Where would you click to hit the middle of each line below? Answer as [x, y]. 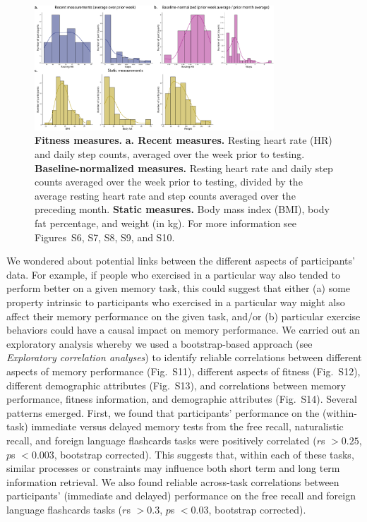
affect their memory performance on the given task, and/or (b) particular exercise [183, 316]
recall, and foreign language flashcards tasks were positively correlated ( [162, 440]
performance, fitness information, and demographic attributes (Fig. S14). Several [182, 399]
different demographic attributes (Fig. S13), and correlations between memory [176, 385]
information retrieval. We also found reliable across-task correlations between [173, 481]
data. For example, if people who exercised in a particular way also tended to [174, 274]
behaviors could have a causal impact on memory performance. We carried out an [183, 330]
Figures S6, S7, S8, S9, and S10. [105, 237]
